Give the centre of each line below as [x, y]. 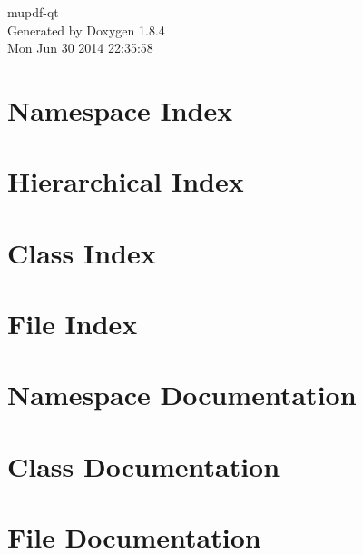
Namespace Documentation [182, 395]
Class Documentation [144, 466]
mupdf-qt [33, 12]
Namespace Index [120, 109]
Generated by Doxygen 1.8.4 [86, 30]
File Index [73, 324]
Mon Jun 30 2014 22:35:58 [80, 48]
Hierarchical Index [126, 181]
